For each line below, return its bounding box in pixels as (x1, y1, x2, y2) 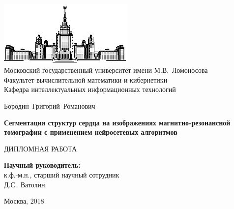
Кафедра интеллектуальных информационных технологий (4, 84, 176, 94)
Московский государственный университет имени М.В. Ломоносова (4, 65, 208, 75)
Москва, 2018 (4, 196, 44, 206)
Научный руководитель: (4, 160, 81, 170)
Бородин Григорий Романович (4, 100, 95, 111)
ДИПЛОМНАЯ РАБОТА (4, 143, 77, 153)
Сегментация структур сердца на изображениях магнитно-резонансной (4, 117, 231, 127)
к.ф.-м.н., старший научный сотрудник (4, 169, 119, 179)
